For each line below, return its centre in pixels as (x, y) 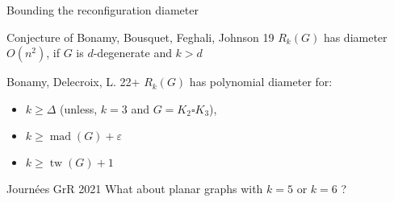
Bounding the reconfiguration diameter (103, 10)
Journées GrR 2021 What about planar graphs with (135, 189)
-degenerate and (132, 53)
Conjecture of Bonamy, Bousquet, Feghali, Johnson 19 (140, 37)
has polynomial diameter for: (261, 82)
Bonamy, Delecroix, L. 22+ (73, 82)
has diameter (355, 37)
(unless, (79, 108)
